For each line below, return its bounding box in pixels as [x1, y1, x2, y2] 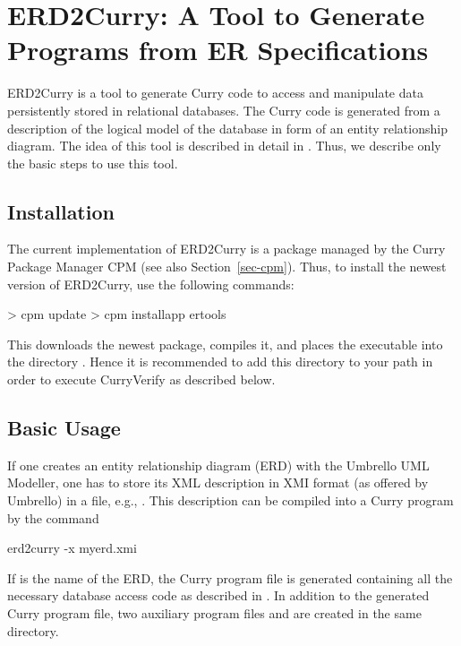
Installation [7, 197, 115, 225]
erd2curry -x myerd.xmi [7, 538, 137, 557]
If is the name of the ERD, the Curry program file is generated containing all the [7, 568, 453, 587]
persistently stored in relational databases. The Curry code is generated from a [7, 100, 440, 119]
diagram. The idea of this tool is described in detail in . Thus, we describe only [7, 136, 441, 155]
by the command [7, 508, 99, 527]
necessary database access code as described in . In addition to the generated [7, 586, 430, 605]
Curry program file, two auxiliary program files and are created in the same [7, 604, 422, 622]
